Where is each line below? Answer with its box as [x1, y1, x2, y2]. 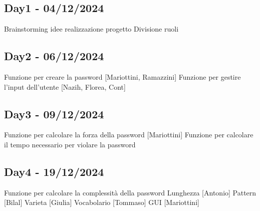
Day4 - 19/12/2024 [4, 163, 104, 179]
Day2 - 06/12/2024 [4, 48, 104, 64]
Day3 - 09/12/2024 [4, 106, 104, 121]
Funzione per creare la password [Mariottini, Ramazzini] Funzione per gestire [4, 72, 241, 82]
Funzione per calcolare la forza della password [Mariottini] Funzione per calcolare [4, 129, 253, 140]
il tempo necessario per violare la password [4, 139, 136, 149]
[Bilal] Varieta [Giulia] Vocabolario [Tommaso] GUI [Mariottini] [4, 197, 199, 207]
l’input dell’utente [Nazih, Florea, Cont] [4, 81, 126, 92]
